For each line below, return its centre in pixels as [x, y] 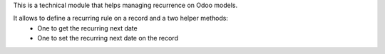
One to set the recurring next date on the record [108, 38]
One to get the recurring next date [88, 28]
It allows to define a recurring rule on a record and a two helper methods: [120, 18]
